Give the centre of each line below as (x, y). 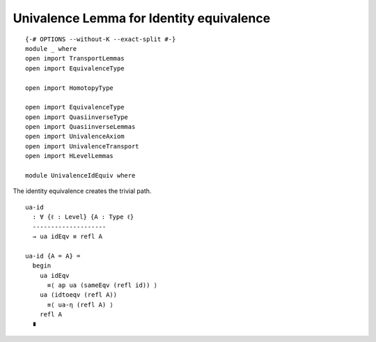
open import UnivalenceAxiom (75, 137)
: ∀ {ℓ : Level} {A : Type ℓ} (83, 217)
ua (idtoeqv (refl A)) (78, 295)
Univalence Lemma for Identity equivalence (142, 18)
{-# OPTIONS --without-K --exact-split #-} (101, 39)
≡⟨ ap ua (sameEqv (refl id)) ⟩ (102, 285)
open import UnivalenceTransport (82, 146)
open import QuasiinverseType (77, 117)
